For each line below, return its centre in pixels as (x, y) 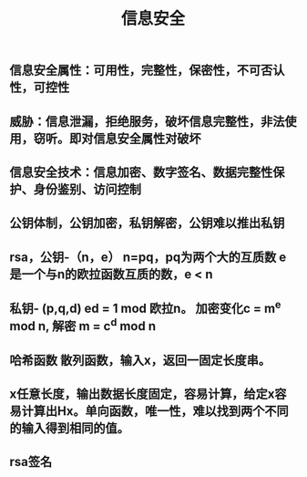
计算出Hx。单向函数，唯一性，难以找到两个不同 (155, 411)
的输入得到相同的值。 (69, 428)
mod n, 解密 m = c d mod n (83, 325)
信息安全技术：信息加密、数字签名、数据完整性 (141, 172)
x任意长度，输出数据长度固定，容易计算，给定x (142, 394)
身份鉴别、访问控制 (87, 189)
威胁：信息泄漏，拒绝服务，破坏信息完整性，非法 (147, 121)
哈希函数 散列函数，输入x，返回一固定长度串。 (140, 360)
